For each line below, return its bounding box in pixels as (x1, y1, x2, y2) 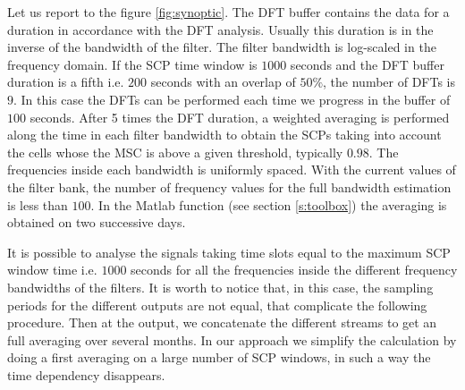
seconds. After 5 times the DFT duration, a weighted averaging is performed (30, 107, 450, 126)
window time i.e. (7, 260, 97, 279)
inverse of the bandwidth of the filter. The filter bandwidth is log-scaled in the (7, 38, 436, 56)
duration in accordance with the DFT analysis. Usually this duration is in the (7, 20, 434, 38)
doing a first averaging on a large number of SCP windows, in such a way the (7, 348, 431, 367)
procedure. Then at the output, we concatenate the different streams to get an (7, 313, 437, 332)
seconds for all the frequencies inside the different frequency (131, 260, 458, 279)
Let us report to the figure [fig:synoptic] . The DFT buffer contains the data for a (7, 3, 450, 21)
